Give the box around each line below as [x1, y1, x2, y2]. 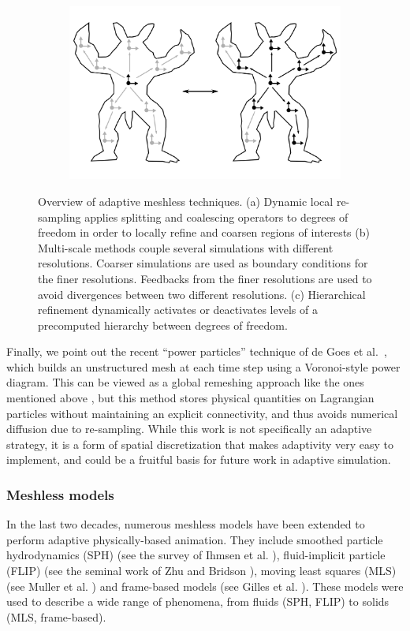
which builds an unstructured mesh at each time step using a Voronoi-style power [6, 358, 401, 375]
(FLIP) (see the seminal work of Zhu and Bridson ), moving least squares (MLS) [6, 562, 397, 579]
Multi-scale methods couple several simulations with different [38, 239, 334, 256]
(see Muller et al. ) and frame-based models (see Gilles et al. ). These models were [6, 577, 404, 594]
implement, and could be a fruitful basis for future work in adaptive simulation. [6, 451, 391, 468]
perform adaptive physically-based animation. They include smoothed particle [6, 531, 383, 547]
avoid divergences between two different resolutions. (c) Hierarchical [38, 286, 366, 302]
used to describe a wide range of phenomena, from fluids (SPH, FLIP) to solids [6, 593, 389, 610]
